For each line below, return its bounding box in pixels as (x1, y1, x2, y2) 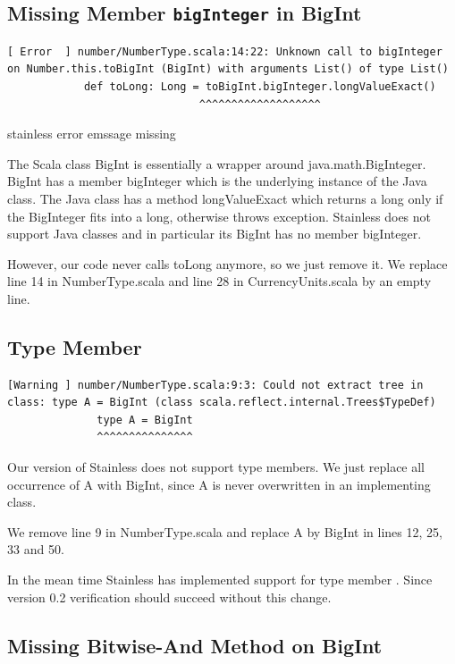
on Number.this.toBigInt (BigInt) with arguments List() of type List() (7, 63, 449, 76)
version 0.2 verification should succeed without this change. (7, 587, 332, 606)
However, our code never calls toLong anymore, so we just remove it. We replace (7, 254, 448, 273)
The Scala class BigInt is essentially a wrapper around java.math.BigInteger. (7, 154, 426, 172)
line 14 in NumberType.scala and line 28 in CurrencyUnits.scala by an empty (7, 272, 432, 290)
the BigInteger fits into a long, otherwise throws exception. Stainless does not (7, 206, 432, 225)
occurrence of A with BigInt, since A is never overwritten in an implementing (7, 475, 431, 493)
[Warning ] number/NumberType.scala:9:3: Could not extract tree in (7, 378, 424, 391)
